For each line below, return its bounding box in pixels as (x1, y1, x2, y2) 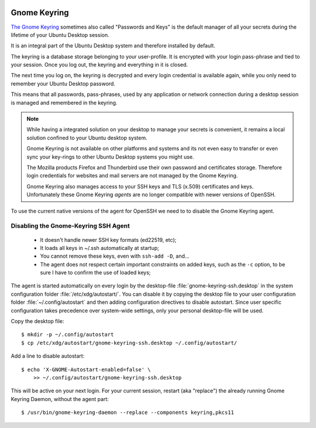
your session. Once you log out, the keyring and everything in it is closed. (11, 61, 188, 69)
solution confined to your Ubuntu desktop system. (26, 134, 147, 141)
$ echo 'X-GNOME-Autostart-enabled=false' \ (21, 366, 152, 373)
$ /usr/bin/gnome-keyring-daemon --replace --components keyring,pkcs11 (21, 409, 234, 416)
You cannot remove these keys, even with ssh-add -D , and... (40, 252, 190, 260)
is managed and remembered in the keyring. (11, 99, 118, 106)
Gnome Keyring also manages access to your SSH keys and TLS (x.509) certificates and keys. (26, 183, 254, 190)
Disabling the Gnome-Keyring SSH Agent (11, 222, 130, 230)
